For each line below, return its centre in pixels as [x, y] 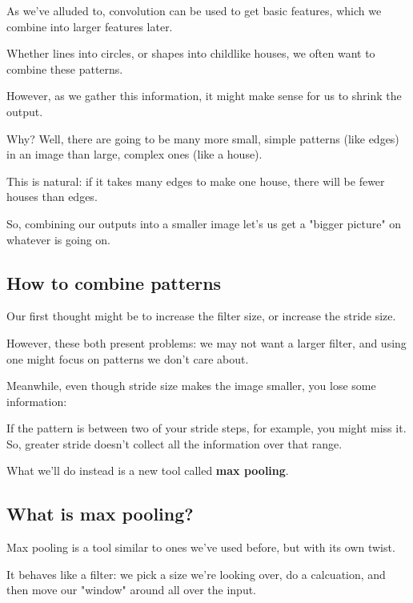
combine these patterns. [65, 68]
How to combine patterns [114, 282]
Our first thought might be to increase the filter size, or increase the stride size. [201, 316]
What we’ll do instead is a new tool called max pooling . [148, 470]
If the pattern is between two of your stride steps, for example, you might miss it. [206, 428]
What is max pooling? [100, 514]
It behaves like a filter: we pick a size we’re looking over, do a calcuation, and [196, 574]
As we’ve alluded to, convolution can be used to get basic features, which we [194, 10]
